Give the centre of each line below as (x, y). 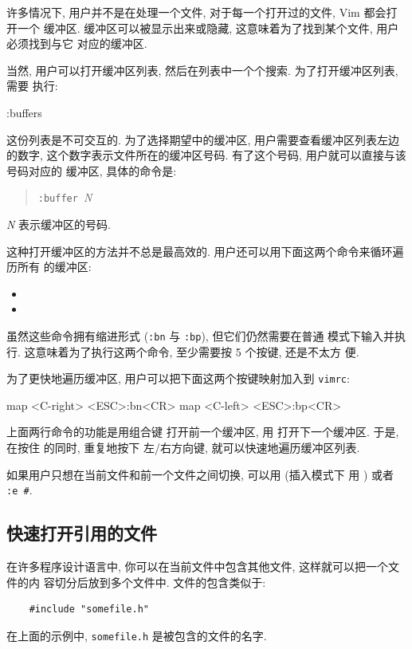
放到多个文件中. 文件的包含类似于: (177, 582)
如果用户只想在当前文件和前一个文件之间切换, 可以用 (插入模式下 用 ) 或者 (200, 474)
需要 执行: (32, 86)
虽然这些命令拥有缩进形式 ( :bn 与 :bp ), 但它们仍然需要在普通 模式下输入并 (201, 335)
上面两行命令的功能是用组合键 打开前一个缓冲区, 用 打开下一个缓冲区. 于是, (203, 432)
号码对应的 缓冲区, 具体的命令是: (92, 170)
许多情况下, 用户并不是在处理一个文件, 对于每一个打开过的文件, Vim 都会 (196, 12)
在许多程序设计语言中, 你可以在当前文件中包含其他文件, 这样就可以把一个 (198, 566)
